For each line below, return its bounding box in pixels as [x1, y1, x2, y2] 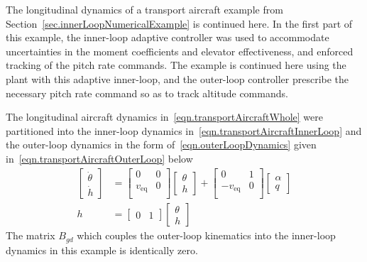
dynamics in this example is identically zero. [6, 242, 198, 257]
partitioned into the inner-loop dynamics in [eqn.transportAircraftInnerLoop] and [6, 123, 362, 138]
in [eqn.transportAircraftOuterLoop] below [6, 151, 193, 165]
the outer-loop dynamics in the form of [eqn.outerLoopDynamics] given [6, 137, 317, 152]
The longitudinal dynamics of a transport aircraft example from [6, 2, 283, 16]
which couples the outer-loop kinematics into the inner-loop [77, 228, 336, 243]
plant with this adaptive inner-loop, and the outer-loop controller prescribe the [6, 71, 349, 86]
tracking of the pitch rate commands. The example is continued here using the [6, 58, 346, 72]
